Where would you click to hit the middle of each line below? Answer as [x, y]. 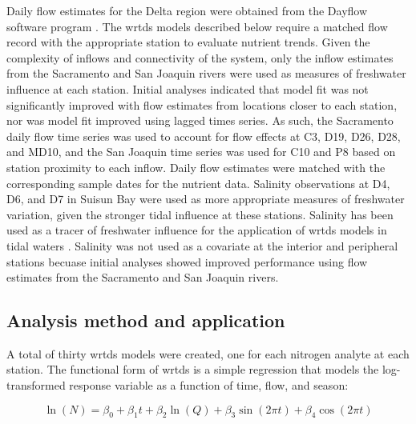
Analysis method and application [146, 320]
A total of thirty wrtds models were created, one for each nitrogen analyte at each [208, 353]
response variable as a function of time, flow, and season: [209, 385]
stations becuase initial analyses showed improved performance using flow [187, 261]
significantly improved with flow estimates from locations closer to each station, [202, 104]
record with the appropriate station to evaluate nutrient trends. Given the [188, 42]
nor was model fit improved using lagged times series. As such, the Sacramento [200, 120]
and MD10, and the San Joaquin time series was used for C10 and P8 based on [201, 152]
